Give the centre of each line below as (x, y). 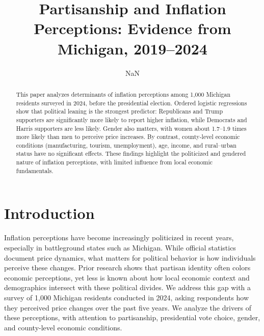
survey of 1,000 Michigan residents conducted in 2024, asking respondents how (127, 297)
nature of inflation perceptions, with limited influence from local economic (114, 162)
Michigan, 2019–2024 (133, 48)
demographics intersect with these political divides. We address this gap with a (128, 287)
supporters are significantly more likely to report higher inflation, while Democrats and (131, 119)
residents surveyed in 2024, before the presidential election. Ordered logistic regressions (131, 103)
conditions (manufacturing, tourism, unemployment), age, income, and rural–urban (126, 145)
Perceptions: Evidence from (133, 28)
